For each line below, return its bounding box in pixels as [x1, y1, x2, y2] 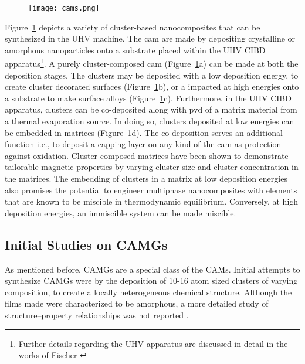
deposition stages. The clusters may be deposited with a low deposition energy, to [5, 69, 299, 81]
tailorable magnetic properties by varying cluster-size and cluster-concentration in [5, 161, 299, 173]
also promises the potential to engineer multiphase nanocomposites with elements [5, 183, 297, 196]
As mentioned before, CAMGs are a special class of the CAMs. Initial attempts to [5, 263, 300, 275]
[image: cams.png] [28, 4, 100, 12]
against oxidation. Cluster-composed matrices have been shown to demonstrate [5, 149, 289, 161]
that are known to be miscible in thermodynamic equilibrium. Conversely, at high [5, 195, 299, 207]
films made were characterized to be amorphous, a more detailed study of [5, 297, 269, 309]
